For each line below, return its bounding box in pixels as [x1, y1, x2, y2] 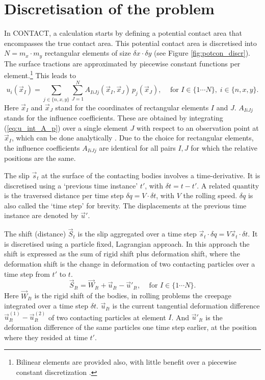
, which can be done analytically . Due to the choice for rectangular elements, [11, 132, 254, 143]
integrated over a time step [4, 300, 89, 311]
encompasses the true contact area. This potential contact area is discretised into [4, 37, 257, 48]
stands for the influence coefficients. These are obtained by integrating [4, 112, 223, 123]
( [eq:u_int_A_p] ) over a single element [4, 122, 128, 133]
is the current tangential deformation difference [112, 300, 260, 311]
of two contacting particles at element [48, 312, 166, 322]
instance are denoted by [4, 210, 78, 221]
